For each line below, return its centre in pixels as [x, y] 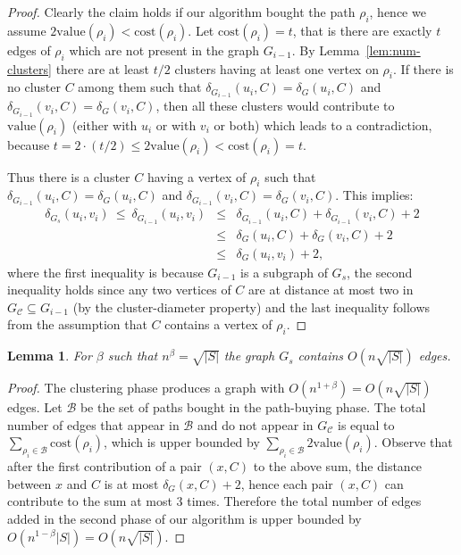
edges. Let [35, 407]
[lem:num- [393, 50]
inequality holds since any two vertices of [119, 290]
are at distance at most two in [331, 290]
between [29, 483]
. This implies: [374, 195]
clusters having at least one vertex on [277, 68]
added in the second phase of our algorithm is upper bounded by [184, 518]
